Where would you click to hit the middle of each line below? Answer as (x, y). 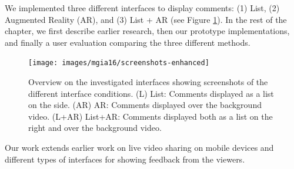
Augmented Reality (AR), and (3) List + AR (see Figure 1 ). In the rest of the (146, 19)
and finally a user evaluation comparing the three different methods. (128, 42)
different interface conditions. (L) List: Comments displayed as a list (151, 93)
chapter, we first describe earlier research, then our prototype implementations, (147, 31)
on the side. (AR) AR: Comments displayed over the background (145, 105)
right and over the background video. (95, 128)
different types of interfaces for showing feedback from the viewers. (125, 159)
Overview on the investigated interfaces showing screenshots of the (148, 82)
